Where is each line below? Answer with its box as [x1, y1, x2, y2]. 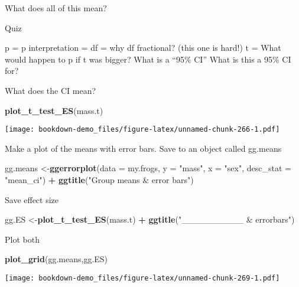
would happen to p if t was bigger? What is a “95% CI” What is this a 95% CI [5, 53, 291, 65]
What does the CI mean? [5, 84, 96, 96]
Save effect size [5, 193, 59, 206]
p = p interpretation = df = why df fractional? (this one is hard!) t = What [5, 41, 281, 54]
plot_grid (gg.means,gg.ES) [5, 253, 108, 265]
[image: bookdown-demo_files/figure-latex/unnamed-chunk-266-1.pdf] [5, 125, 280, 134]
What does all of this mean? [5, 2, 107, 14]
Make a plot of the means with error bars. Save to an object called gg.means [5, 142, 282, 154]
